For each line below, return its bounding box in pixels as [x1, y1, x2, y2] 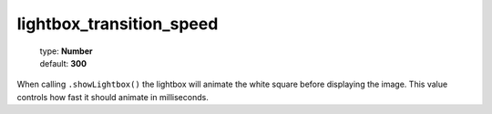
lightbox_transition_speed [16, 14, 219, 34]
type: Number [39, 46, 93, 57]
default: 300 [39, 57, 87, 68]
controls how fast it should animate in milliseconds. [16, 91, 209, 102]
